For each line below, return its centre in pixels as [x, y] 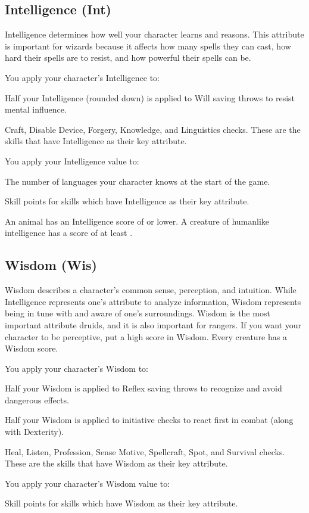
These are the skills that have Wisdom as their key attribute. [116, 463]
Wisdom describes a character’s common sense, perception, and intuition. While [151, 290]
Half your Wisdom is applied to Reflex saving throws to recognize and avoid [143, 388]
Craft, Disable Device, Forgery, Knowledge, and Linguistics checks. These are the [153, 129]
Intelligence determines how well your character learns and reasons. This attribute [154, 34]
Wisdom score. [32, 348]
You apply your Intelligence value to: [72, 161]
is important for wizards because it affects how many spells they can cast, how [148, 46]
